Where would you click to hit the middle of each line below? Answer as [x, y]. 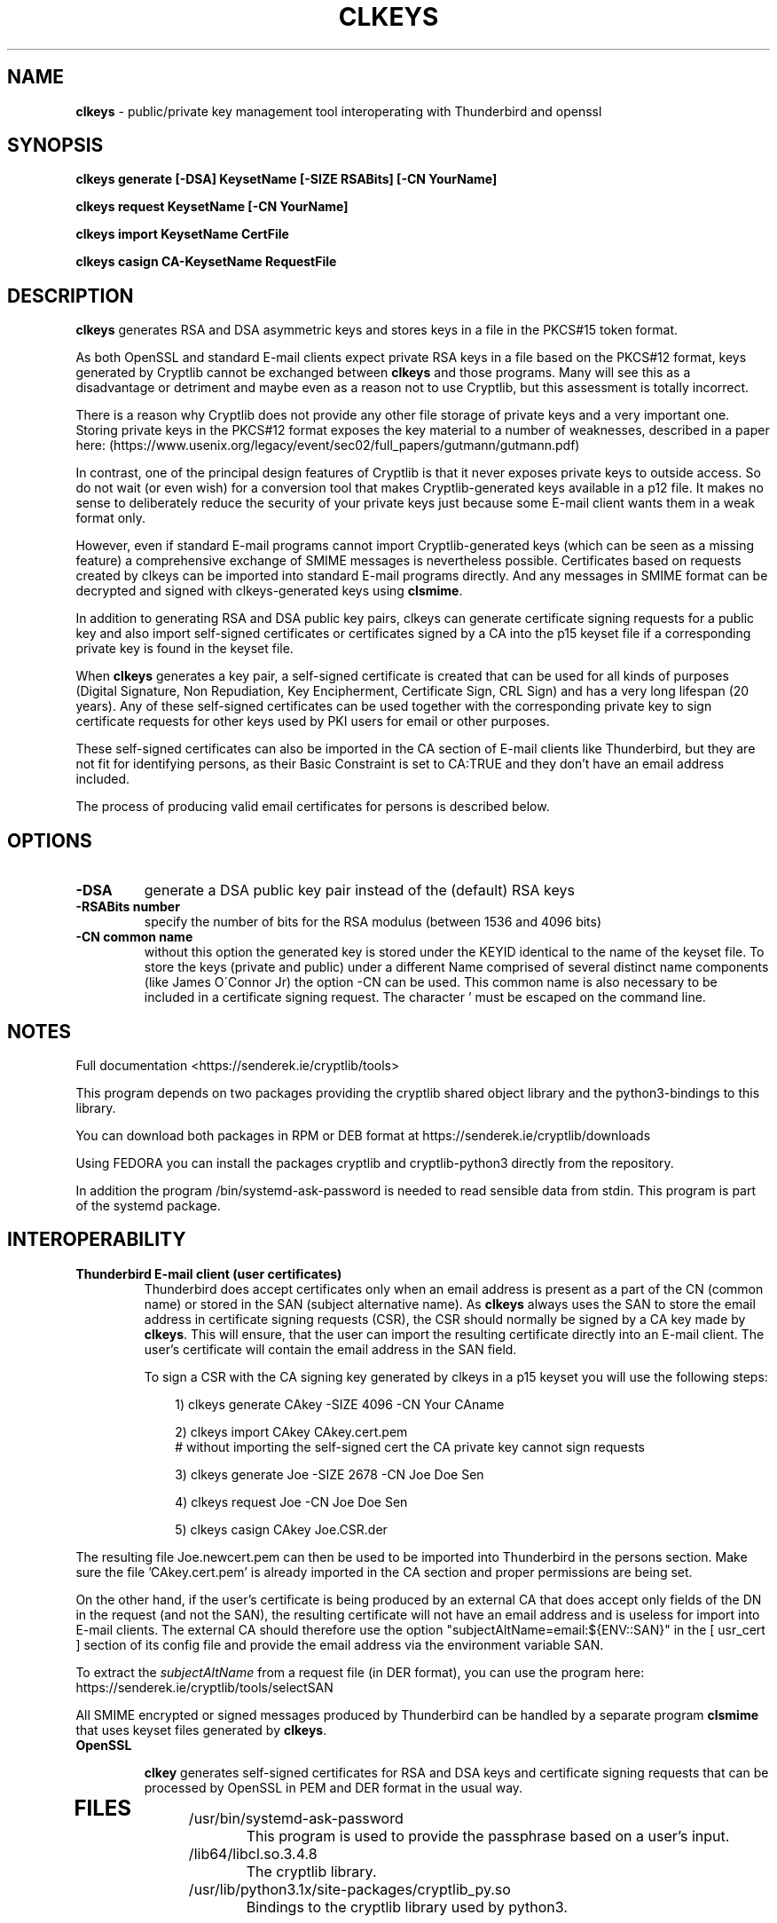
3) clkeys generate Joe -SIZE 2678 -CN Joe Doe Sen [330, 1474]
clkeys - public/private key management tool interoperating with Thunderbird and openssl [339, 111]
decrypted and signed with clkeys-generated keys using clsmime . [269, 591]
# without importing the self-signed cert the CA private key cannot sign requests [410, 1446]
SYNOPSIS [55, 146]
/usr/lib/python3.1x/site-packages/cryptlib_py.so [349, 1889]
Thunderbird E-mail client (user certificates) [209, 1273]
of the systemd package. [148, 1205]
